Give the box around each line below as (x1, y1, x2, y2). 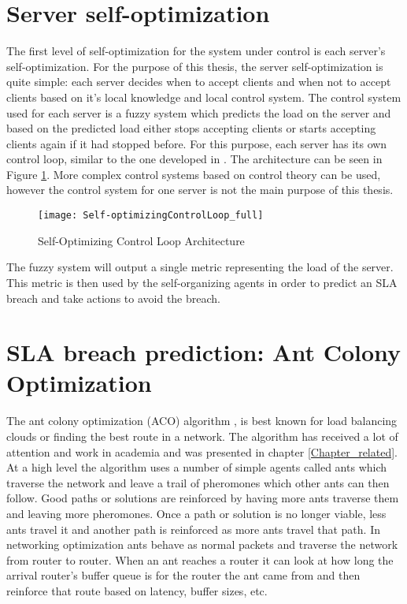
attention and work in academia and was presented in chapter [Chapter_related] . (6, 443, 398, 460)
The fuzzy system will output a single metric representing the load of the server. (6, 259, 394, 275)
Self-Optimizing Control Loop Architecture (38, 232, 245, 248)
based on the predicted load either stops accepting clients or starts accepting (6, 120, 376, 136)
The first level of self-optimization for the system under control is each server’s (6, 43, 386, 59)
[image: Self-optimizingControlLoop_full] (38, 210, 264, 222)
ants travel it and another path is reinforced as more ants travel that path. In (6, 520, 380, 537)
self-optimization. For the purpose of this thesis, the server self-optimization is (6, 58, 383, 74)
